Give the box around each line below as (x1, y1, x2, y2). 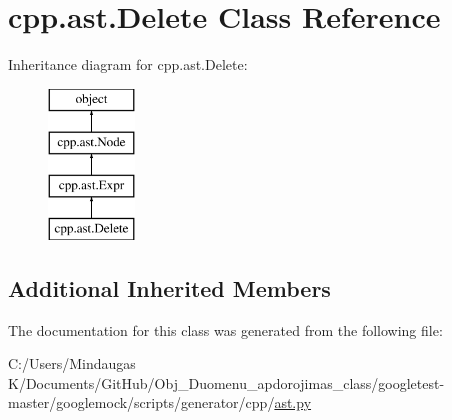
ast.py (274, 392, 312, 413)
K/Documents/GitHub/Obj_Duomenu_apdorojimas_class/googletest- (8, 372, 445, 393)
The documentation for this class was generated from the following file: (8, 319, 443, 340)
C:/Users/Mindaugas (8, 353, 136, 374)
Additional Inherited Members (8, 272, 331, 303)
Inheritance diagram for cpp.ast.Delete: (8, 54, 248, 75)
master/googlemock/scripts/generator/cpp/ (8, 392, 275, 413)
